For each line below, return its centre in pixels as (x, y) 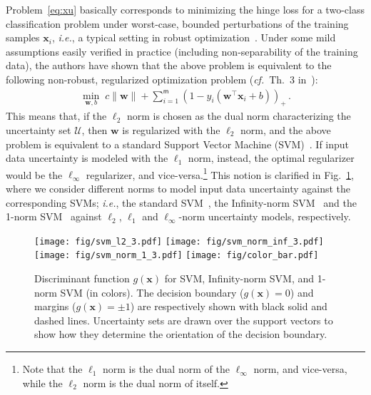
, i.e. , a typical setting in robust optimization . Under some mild (194, 37)
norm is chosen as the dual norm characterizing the (239, 116)
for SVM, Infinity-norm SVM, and (239, 278)
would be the (34, 174)
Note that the (52, 369)
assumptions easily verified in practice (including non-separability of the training (182, 51)
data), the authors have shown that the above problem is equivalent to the (169, 65)
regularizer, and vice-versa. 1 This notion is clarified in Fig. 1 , (220, 173)
